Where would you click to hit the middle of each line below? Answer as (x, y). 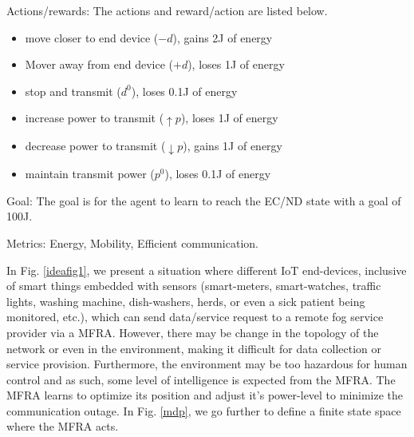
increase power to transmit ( (95, 118)
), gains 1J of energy (233, 146)
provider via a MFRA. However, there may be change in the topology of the (193, 332)
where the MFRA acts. (63, 426)
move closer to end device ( (92, 37)
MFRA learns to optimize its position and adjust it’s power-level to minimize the (205, 395)
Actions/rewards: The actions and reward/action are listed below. (167, 10)
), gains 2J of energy (223, 37)
